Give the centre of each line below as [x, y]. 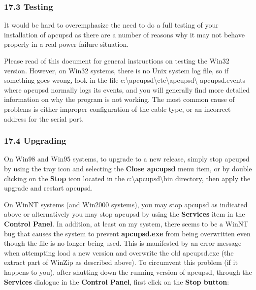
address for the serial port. [44, 118]
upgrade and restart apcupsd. [48, 188]
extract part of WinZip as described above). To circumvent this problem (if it [121, 262]
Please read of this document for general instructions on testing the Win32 [117, 61]
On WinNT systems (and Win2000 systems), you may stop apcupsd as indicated [126, 204]
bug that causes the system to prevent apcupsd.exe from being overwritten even [127, 233]
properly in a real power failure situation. [66, 44]
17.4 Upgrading [35, 141]
